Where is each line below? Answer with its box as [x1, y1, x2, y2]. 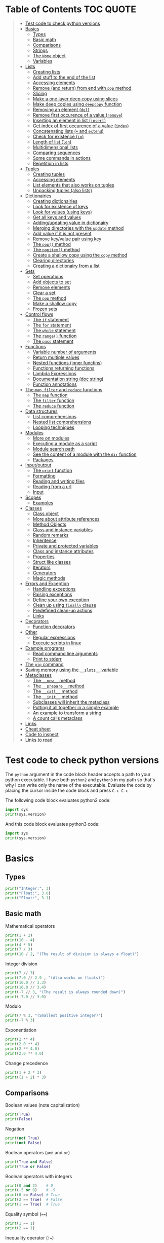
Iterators [32, 564, 51, 570]
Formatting [32, 472, 56, 479]
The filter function [32, 397, 75, 404]
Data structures [25, 408, 58, 414]
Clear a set [32, 289, 56, 296]
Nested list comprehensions [32, 419, 92, 425]
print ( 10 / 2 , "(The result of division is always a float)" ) [5, 952, 139, 957]
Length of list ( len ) [32, 138, 72, 145]
